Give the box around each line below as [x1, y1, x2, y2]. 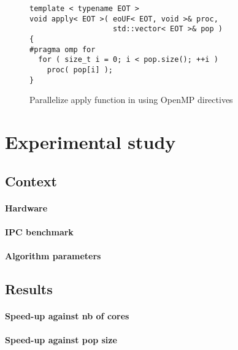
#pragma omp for [29, 45, 96, 54]
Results [5, 279, 53, 298]
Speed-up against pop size [5, 333, 117, 346]
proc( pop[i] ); [47, 65, 113, 74]
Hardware [5, 201, 48, 214]
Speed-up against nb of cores [5, 309, 129, 322]
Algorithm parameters [5, 249, 101, 262]
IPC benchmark [5, 225, 74, 238]
